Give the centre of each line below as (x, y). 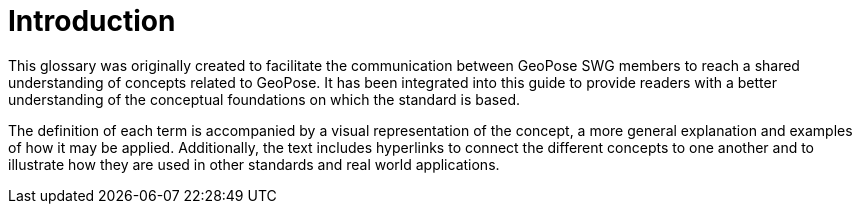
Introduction (92, 21)
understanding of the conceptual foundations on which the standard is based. (264, 99)
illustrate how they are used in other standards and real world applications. (254, 164)
